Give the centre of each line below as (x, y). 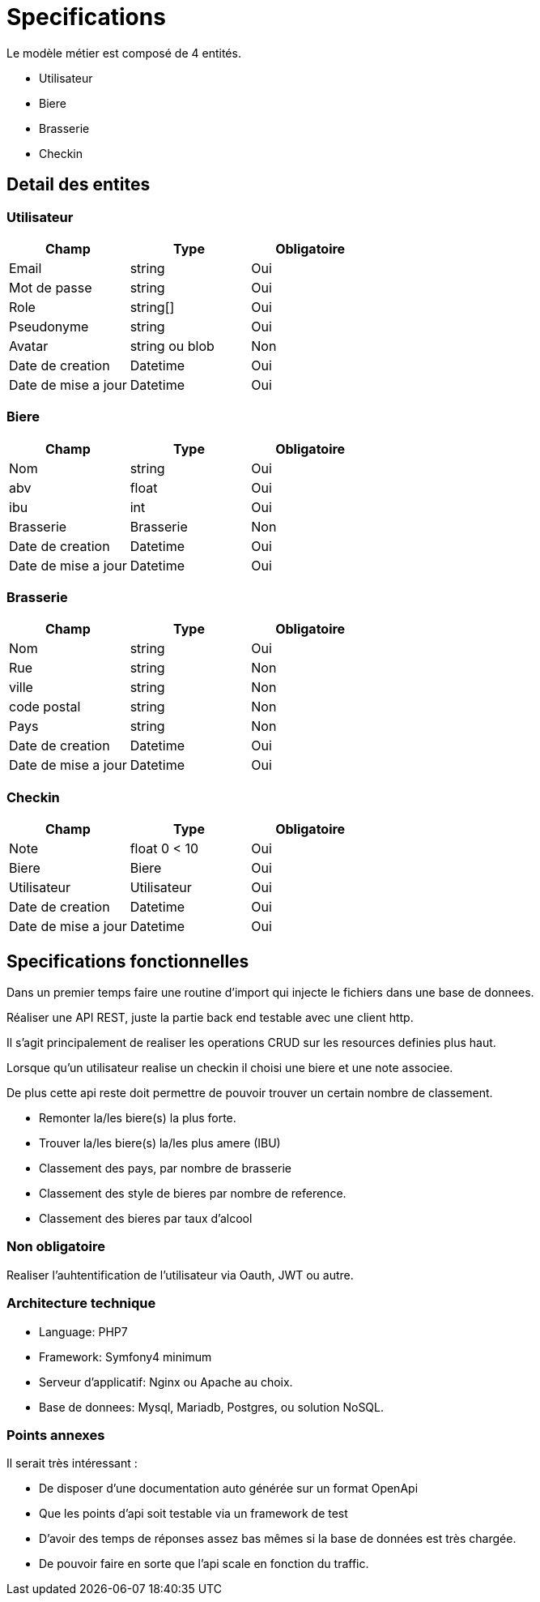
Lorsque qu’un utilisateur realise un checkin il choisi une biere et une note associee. (230, 1068)
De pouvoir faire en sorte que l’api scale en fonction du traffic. (204, 1564)
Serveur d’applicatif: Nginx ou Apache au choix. (166, 1382)
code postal (45, 707)
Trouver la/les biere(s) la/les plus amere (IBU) (160, 1143)
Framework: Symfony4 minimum (125, 1356)
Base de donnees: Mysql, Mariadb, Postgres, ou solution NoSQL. (212, 1407)
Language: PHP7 (83, 1331)
